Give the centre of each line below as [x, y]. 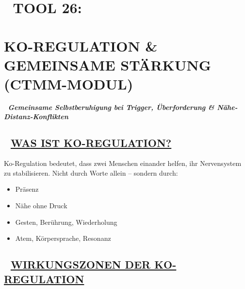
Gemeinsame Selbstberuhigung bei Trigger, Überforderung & [111, 107]
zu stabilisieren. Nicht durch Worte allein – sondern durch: [91, 172]
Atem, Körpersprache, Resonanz [63, 238]
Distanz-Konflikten [36, 117]
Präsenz [27, 189]
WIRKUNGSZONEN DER [81, 264]
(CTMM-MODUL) [69, 83]
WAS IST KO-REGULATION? [91, 143]
